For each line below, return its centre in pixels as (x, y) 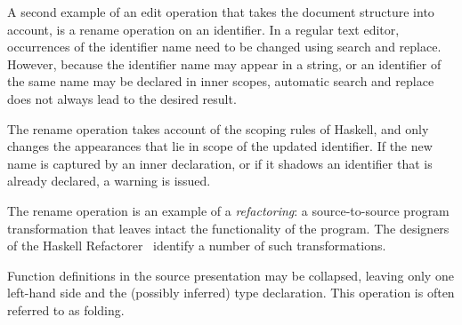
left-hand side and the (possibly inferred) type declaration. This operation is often (231, 293)
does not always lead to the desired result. (122, 98)
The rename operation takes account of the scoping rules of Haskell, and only (218, 128)
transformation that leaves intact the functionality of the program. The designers (228, 228)
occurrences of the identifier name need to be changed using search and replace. (224, 47)
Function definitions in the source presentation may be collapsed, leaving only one (231, 275)
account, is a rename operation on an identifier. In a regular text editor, (203, 29)
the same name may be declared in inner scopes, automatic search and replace (221, 81)
